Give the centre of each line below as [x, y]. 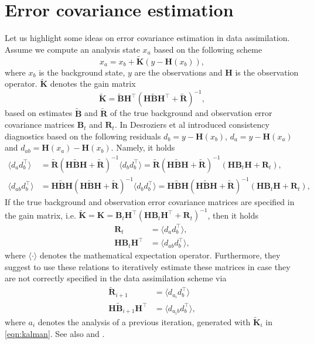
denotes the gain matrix [93, 84]
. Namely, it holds [143, 147]
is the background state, [82, 72]
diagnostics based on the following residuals [83, 136]
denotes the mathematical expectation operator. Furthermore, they [160, 255]
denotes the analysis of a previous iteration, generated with [144, 321]
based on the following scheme [208, 49]
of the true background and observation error [191, 113]
